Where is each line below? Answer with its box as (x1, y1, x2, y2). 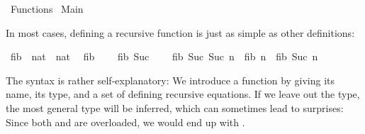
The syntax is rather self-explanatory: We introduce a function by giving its (6, 72, 335, 87)
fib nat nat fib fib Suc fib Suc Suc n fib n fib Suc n (10, 49, 318, 64)
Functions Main (10, 1, 84, 16)
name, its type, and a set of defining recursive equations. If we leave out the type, (6, 86, 360, 101)
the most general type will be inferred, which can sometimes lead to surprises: (6, 100, 344, 115)
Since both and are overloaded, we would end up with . (6, 114, 245, 129)
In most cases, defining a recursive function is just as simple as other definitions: (6, 25, 355, 40)
